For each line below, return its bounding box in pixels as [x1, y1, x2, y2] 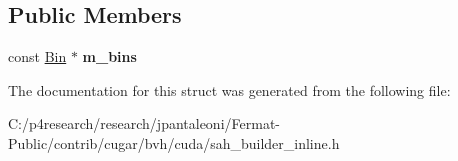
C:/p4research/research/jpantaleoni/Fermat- [8, 113, 280, 134]
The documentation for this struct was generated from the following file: [8, 79, 451, 100]
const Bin [8, 46, 67, 67]
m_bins [82, 46, 137, 67]
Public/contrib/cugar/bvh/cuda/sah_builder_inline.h [8, 132, 340, 153]
